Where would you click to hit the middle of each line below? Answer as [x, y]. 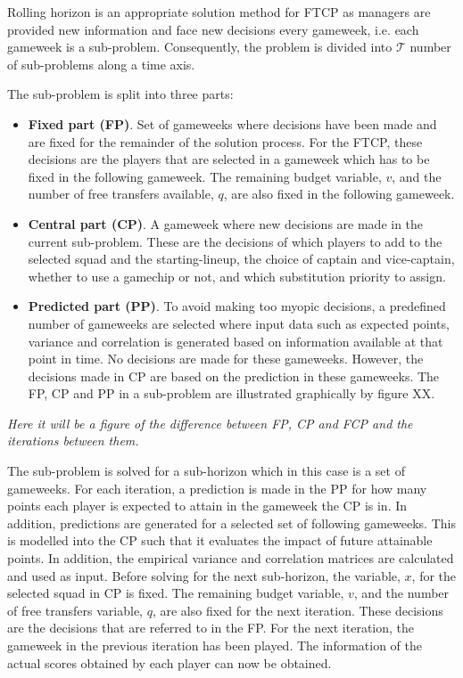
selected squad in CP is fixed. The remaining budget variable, [176, 593]
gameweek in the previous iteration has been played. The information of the [215, 645]
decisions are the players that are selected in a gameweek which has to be [229, 159]
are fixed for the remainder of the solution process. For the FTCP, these [225, 141]
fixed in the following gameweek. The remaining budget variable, [205, 176]
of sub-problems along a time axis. [101, 64]
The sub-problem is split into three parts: [120, 94]
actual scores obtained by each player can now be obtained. [169, 662]
